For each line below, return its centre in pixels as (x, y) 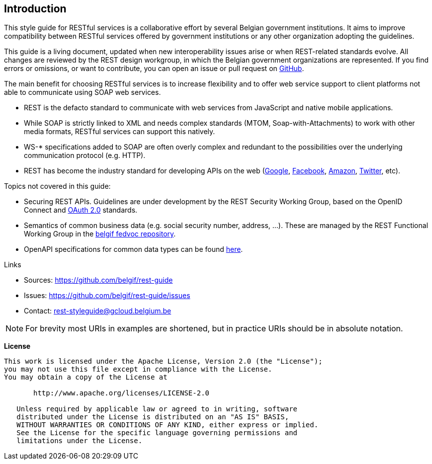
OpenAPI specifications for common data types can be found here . (133, 249)
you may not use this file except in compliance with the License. (138, 369)
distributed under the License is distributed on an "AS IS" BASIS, (153, 417)
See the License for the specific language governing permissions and (157, 433)
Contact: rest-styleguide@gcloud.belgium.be (98, 311)
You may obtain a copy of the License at (86, 377)
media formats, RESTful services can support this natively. (120, 132)
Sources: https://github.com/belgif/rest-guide (98, 280)
